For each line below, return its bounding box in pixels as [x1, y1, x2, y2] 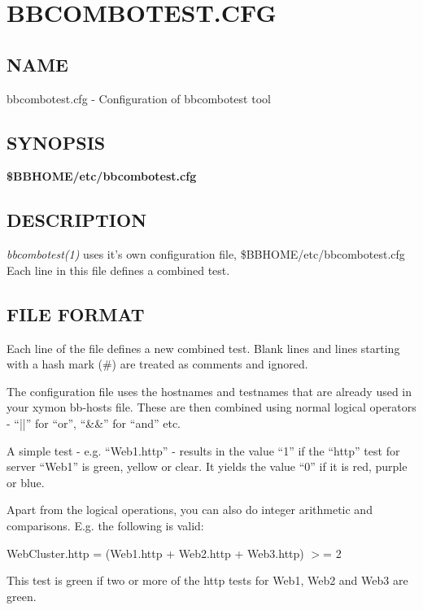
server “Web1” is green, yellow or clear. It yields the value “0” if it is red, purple [7, 458, 408, 475]
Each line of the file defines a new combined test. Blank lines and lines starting [7, 339, 400, 356]
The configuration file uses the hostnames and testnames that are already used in [7, 382, 412, 399]
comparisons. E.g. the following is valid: [7, 516, 204, 534]
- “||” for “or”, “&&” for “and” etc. [7, 414, 181, 431]
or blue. [7, 473, 45, 490]
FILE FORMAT [7, 301, 145, 326]
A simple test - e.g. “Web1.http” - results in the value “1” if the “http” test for [7, 442, 400, 459]
